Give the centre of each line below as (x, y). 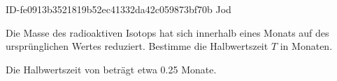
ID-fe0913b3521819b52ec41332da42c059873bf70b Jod (119, 9)
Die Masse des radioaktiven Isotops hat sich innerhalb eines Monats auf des (167, 32)
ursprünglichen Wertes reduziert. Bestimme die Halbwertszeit (137, 46)
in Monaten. (306, 46)
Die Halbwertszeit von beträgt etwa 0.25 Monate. (111, 69)
